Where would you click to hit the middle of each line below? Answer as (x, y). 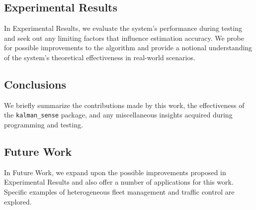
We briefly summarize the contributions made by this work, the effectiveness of (124, 105)
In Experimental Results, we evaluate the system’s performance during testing (123, 28)
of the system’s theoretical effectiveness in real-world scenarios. (100, 57)
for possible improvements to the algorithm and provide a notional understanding (128, 48)
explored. (18, 201)
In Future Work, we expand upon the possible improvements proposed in (115, 172)
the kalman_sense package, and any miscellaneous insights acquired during (118, 115)
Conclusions (35, 84)
